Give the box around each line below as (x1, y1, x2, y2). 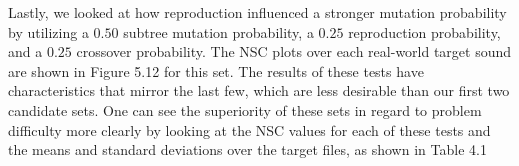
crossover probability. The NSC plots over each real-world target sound (76, 41, 512, 62)
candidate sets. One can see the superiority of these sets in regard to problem (8, 99, 482, 120)
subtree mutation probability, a (123, 21, 314, 42)
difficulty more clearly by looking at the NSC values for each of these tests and (8, 119, 491, 140)
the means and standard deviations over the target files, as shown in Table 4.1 (8, 139, 487, 160)
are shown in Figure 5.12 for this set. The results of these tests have (8, 60, 424, 81)
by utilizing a (8, 21, 89, 42)
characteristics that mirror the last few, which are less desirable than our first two (8, 80, 510, 101)
